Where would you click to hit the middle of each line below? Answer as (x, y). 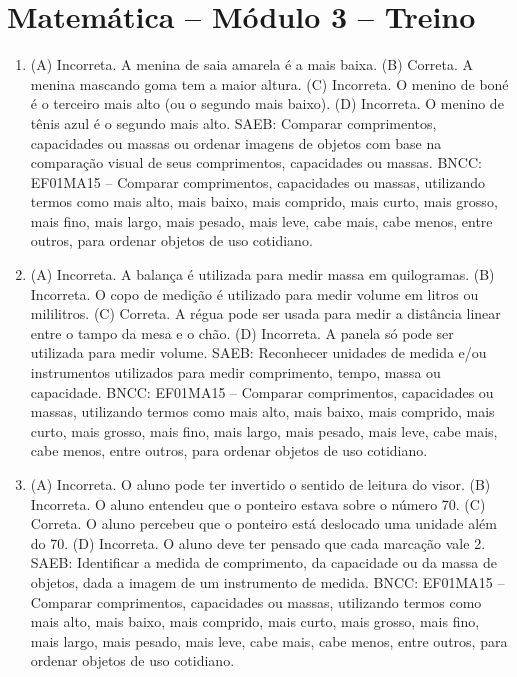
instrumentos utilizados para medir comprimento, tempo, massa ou (235, 372)
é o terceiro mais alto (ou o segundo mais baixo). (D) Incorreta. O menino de (267, 103)
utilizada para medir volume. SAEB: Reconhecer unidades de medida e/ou (258, 352)
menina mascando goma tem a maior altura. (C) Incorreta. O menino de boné (269, 83)
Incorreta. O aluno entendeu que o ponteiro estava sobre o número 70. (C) (258, 503)
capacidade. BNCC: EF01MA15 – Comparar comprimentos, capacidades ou (262, 391)
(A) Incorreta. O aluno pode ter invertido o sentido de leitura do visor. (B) (260, 484)
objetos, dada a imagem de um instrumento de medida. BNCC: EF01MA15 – (267, 581)
